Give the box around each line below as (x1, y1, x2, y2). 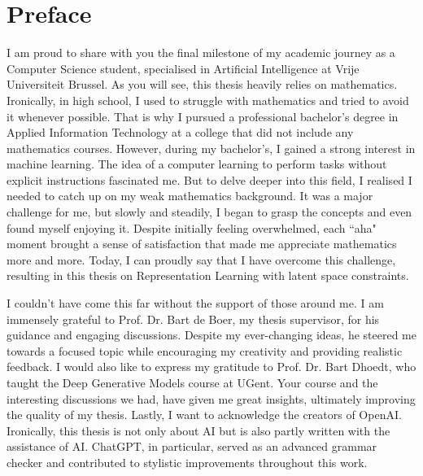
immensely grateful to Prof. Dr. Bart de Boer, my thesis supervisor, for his (7, 310, 380, 327)
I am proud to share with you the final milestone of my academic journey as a (7, 44, 395, 61)
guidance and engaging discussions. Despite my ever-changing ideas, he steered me (7, 326, 416, 343)
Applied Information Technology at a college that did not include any (7, 124, 354, 141)
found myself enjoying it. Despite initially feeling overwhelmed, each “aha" (7, 219, 377, 236)
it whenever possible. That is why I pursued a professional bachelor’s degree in (7, 107, 399, 124)
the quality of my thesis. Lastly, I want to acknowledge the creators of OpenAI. (7, 406, 402, 423)
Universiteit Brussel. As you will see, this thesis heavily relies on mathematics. (7, 76, 398, 93)
